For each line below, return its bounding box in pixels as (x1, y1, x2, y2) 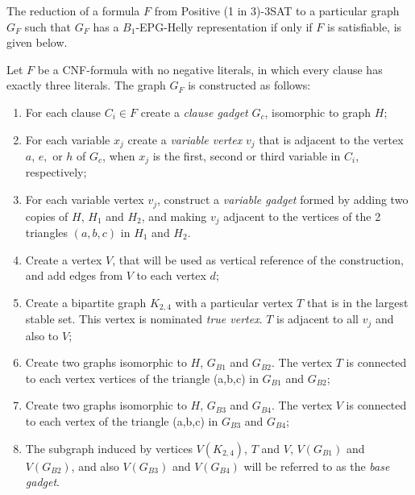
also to (25, 327, 59, 343)
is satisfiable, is (326, 18, 402, 35)
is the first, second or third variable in (152, 148, 341, 164)
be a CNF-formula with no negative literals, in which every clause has (37, 60, 383, 77)
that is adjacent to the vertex (259, 131, 404, 148)
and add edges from (25, 267, 123, 284)
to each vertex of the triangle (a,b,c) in (25, 413, 218, 430)
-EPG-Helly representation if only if (135, 18, 313, 35)
